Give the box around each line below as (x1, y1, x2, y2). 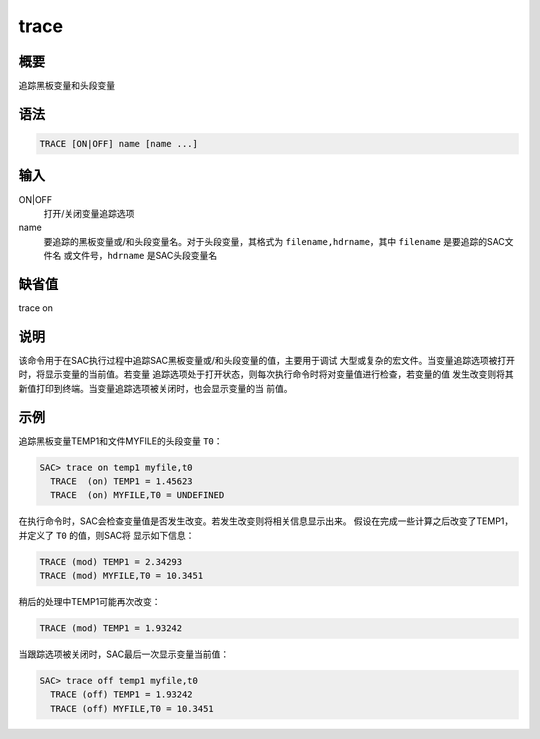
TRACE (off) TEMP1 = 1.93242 (50, 689, 194, 700)
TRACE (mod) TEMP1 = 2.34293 (39, 556, 183, 567)
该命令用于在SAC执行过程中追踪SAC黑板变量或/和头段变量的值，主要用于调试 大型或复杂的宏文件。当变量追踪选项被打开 (18, 354, 515, 366)
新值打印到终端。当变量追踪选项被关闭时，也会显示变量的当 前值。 (18, 382, 293, 394)
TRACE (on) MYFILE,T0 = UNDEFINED (50, 490, 225, 501)
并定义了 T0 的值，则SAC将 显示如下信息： (18, 529, 195, 541)
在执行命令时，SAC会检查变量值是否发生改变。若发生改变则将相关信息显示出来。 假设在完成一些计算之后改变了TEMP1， (18, 515, 514, 527)
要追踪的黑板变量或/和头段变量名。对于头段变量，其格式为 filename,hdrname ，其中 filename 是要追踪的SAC (43, 235, 505, 247)
